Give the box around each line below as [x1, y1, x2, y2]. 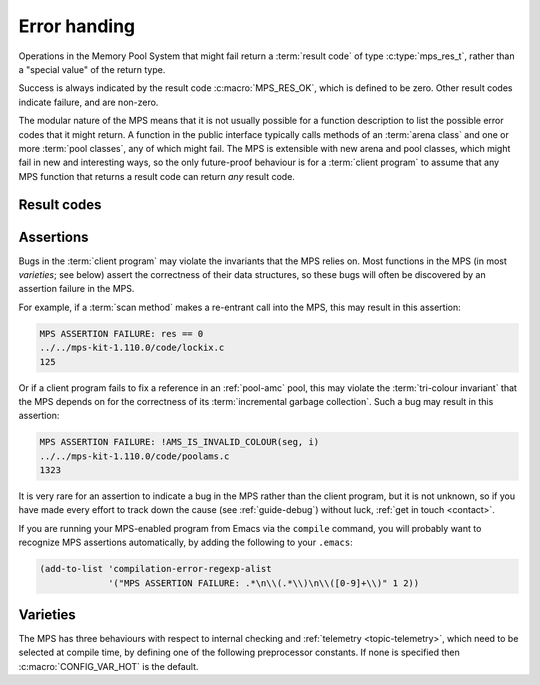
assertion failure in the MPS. [18, 283, 135, 295]
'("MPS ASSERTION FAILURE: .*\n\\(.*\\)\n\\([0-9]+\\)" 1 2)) [108, 577, 420, 589]
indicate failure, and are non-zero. [18, 96, 159, 108]
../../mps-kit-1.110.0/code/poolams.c [39, 450, 230, 462]
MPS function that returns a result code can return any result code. [18, 170, 295, 182]
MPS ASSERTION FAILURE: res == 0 [39, 328, 204, 339]
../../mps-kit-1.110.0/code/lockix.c [39, 342, 225, 354]
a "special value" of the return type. [18, 63, 166, 75]
